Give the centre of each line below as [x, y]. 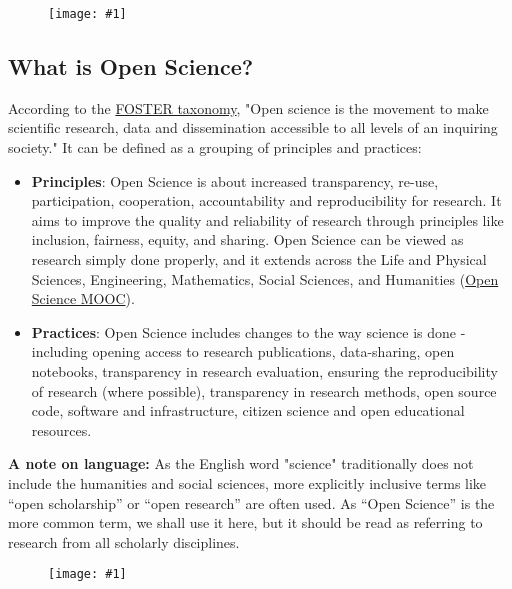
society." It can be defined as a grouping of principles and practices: [215, 147]
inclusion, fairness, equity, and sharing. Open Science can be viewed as [247, 239]
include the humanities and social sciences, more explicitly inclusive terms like [247, 482]
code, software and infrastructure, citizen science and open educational [248, 410]
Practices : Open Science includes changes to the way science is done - [248, 331]
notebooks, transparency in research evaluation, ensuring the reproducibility [264, 370]
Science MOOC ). [83, 298]
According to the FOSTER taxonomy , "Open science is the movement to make [248, 107]
